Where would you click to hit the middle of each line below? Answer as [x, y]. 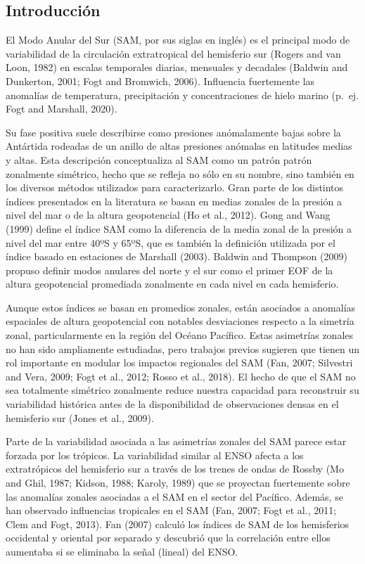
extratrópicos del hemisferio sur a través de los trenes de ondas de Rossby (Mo [175, 469]
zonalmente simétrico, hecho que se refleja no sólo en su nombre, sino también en [180, 173]
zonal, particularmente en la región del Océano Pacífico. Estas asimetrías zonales [180, 335]
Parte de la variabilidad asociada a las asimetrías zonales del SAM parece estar [176, 441]
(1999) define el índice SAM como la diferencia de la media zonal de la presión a [179, 228]
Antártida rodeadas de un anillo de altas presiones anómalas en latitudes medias [179, 146]
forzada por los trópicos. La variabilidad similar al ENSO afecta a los [155, 455]
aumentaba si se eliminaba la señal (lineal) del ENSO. [122, 551]
